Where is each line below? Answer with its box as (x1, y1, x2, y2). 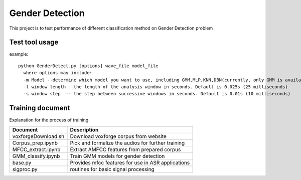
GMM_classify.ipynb (12, 152, 60, 159)
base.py (12, 159, 32, 166)
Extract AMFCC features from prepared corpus (70, 146, 181, 153)
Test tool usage (9, 38, 59, 47)
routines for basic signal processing (70, 165, 155, 172)
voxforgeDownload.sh (12, 133, 65, 140)
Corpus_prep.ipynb (12, 139, 58, 146)
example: (9, 51, 29, 57)
